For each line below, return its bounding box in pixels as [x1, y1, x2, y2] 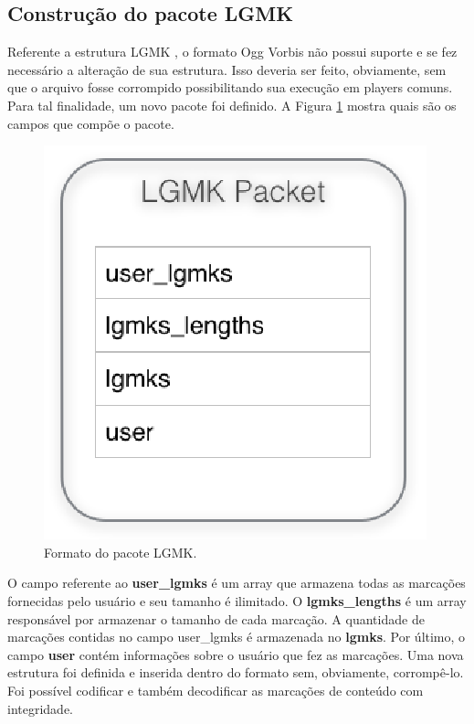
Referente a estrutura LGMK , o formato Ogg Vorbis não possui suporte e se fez [7, 42, 458, 61]
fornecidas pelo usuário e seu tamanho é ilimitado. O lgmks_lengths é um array [7, 591, 467, 610]
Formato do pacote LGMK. [44, 542, 197, 561]
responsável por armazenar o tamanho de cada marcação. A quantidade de [7, 609, 425, 628]
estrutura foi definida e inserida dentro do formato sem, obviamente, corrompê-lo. [7, 663, 464, 682]
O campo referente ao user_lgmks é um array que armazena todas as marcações [7, 573, 466, 592]
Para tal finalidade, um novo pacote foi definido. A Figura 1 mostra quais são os [7, 95, 457, 114]
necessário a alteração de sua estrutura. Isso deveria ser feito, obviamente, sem [7, 59, 447, 79]
